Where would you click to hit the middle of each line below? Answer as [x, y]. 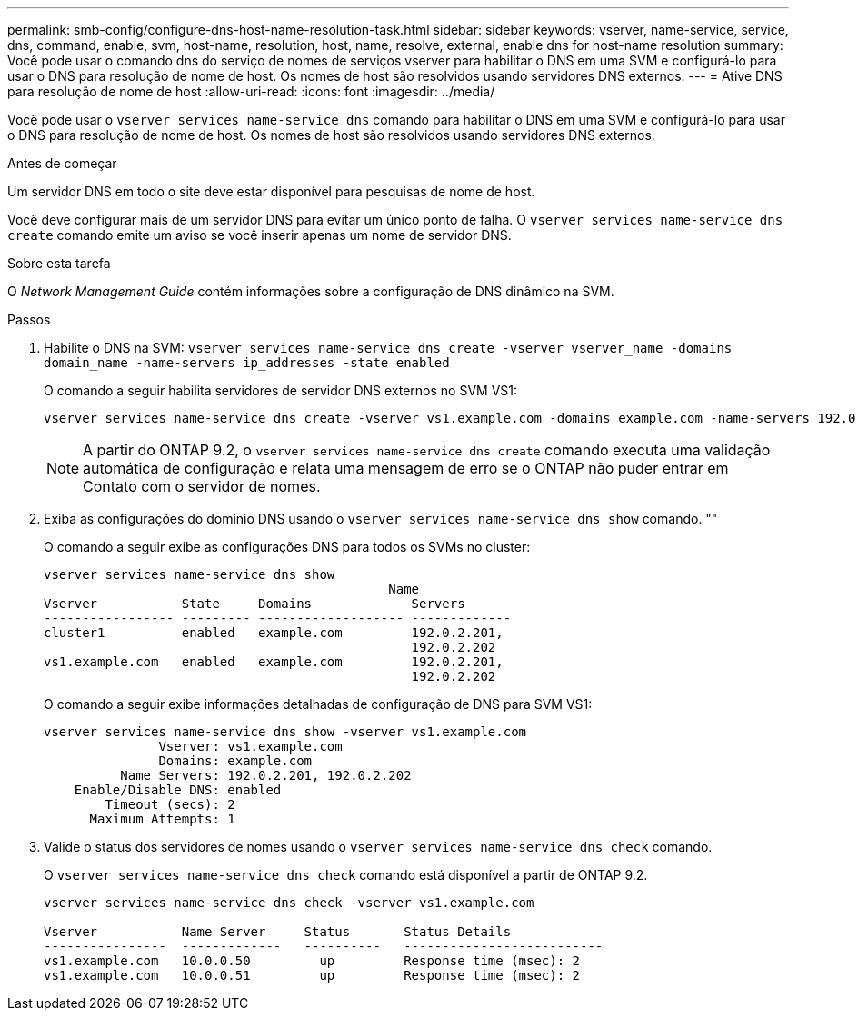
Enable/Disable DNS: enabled [178, 790]
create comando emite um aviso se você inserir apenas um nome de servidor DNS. [259, 235]
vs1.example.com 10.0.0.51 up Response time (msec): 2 [312, 975]
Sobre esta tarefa [59, 263]
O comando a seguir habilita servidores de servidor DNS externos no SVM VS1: [281, 390]
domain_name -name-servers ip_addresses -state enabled [247, 363]
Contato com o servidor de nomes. [202, 486]
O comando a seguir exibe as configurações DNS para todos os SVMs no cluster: [287, 547]
